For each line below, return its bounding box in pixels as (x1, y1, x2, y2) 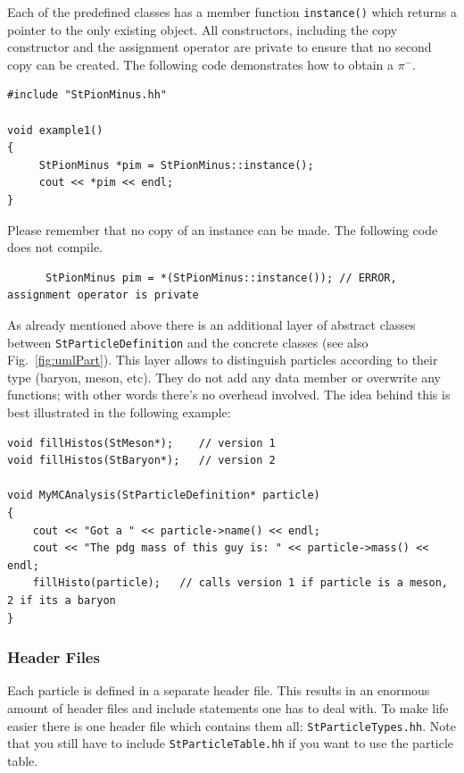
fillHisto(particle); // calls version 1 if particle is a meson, (32, 576, 448, 590)
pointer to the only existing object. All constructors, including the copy (7, 20, 398, 38)
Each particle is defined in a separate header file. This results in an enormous (7, 681, 430, 700)
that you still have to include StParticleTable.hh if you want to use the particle (7, 734, 454, 752)
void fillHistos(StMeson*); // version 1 (7, 436, 276, 450)
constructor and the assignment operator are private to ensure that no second (7, 38, 432, 56)
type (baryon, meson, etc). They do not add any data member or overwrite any (7, 367, 441, 386)
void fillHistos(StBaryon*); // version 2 (7, 454, 276, 467)
